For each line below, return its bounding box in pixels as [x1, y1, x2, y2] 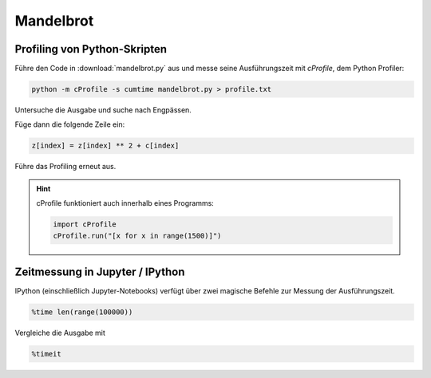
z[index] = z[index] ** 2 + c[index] [31, 141, 180, 151]
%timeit [31, 349, 61, 358]
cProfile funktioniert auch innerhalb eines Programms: [36, 199, 215, 208]
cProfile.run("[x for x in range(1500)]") [53, 231, 222, 240]
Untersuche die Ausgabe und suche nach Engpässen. [14, 105, 192, 115]
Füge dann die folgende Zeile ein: [14, 120, 125, 129]
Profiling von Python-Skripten [14, 42, 168, 56]
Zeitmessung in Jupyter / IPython [14, 265, 185, 278]
